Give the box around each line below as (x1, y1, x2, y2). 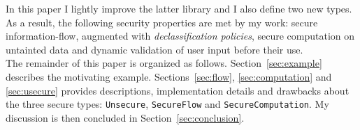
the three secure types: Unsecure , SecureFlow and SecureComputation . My (6, 97, 329, 111)
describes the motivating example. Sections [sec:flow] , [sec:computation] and (6, 69, 332, 83)
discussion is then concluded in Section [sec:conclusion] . (6, 110, 245, 124)
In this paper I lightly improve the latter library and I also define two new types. (6, 1, 352, 15)
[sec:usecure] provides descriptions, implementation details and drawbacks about (6, 83, 350, 97)
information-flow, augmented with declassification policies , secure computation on (6, 29, 355, 43)
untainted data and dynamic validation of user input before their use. (6, 42, 303, 56)
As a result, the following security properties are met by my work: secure (6, 15, 318, 29)
